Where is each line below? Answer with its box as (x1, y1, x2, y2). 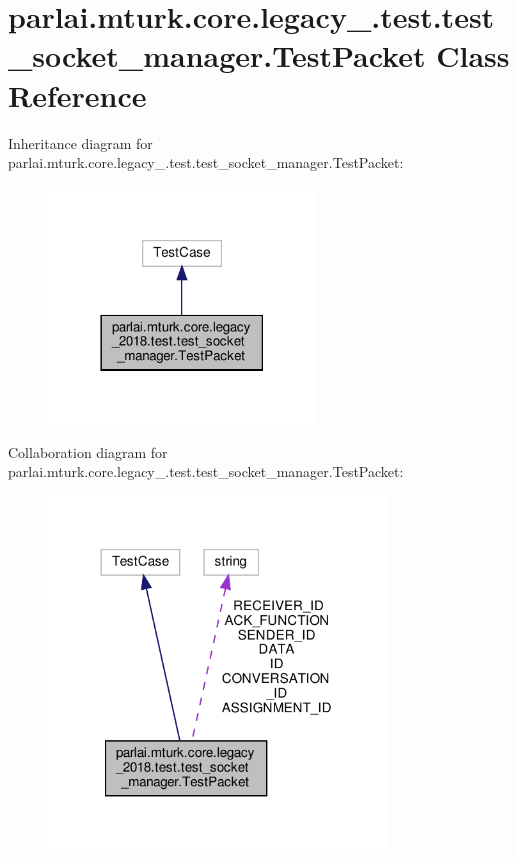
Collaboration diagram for (8, 441, 168, 462)
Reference (8, 74, 147, 115)
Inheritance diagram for (8, 132, 153, 153)
